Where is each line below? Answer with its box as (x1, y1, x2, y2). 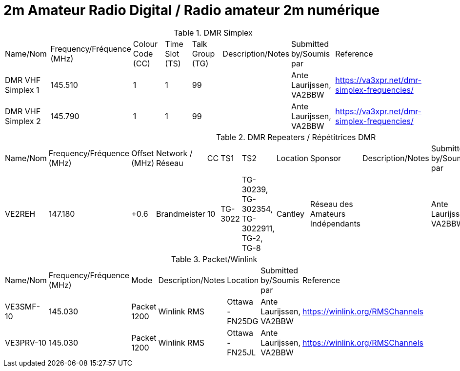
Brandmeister (156, 208, 205, 219)
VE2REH (5, 208, 36, 219)
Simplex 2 (5, 116, 41, 126)
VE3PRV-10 (5, 337, 46, 348)
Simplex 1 (5, 84, 40, 95)
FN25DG (227, 316, 259, 326)
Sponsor (310, 153, 341, 163)
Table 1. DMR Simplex (174, 27, 253, 38)
